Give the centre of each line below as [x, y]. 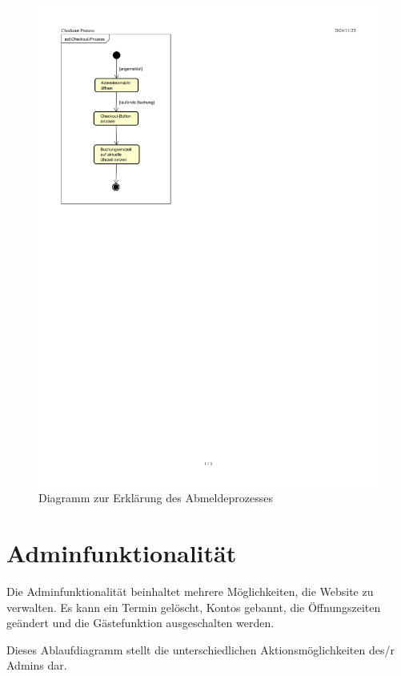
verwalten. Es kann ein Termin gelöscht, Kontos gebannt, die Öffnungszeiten [194, 607]
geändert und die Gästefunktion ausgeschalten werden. [140, 623]
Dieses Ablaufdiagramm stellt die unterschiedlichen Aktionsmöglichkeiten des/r [200, 649]
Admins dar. [37, 665]
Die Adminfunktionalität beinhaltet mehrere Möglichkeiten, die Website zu [190, 591]
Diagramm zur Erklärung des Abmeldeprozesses [156, 498]
